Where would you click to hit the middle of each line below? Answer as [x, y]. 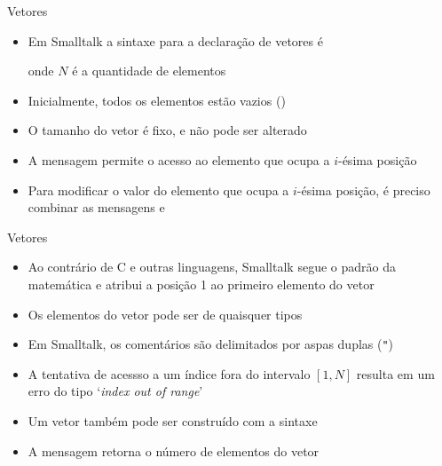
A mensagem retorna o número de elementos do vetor [174, 450]
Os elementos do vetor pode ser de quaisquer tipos [165, 314]
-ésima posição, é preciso [363, 190]
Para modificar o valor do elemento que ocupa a [158, 190]
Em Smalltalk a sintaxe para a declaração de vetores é [175, 40]
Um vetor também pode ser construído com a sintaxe [173, 420]
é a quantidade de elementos [149, 71]
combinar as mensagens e [96, 207]
